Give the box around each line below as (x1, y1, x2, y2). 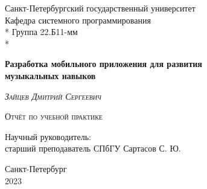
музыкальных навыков (5, 69, 96, 82)
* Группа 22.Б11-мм (5, 25, 78, 38)
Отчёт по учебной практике (5, 110, 103, 123)
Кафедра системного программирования (5, 13, 151, 26)
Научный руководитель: (5, 130, 91, 143)
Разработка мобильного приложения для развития (5, 57, 202, 70)
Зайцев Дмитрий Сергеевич (5, 89, 101, 102)
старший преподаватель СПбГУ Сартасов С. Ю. (5, 142, 181, 155)
